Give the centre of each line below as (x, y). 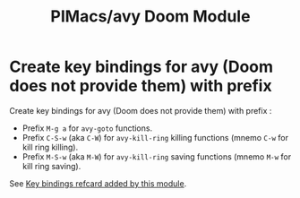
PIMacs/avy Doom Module (150, 17)
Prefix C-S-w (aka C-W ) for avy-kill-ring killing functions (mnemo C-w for (155, 137)
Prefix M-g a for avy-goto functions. (87, 128)
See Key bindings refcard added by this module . (98, 183)
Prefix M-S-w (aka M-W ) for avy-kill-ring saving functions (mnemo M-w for (157, 156)
